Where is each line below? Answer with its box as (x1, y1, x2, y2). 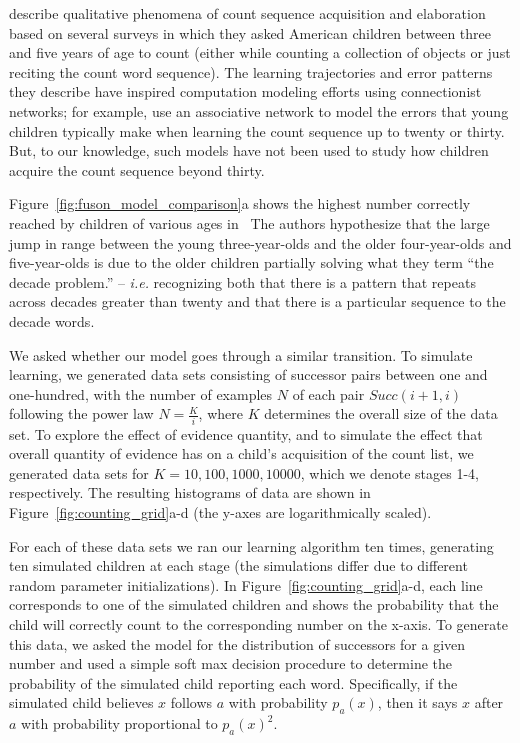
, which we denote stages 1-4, (300, 462, 479, 483)
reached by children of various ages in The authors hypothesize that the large (9, 212, 490, 233)
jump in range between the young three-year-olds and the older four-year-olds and (9, 232, 512, 253)
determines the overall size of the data (264, 403, 498, 424)
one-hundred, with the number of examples (9, 383, 273, 404)
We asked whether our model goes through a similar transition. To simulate (9, 344, 473, 365)
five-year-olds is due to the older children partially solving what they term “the (9, 252, 494, 273)
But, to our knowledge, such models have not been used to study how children (9, 140, 489, 161)
